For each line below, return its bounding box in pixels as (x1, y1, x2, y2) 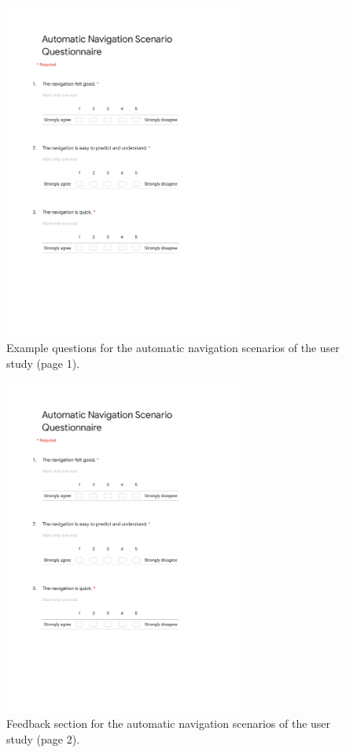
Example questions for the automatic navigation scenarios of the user (6, 339, 340, 355)
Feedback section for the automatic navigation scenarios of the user (6, 715, 331, 732)
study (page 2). (6, 730, 80, 747)
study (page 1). (6, 354, 80, 371)
